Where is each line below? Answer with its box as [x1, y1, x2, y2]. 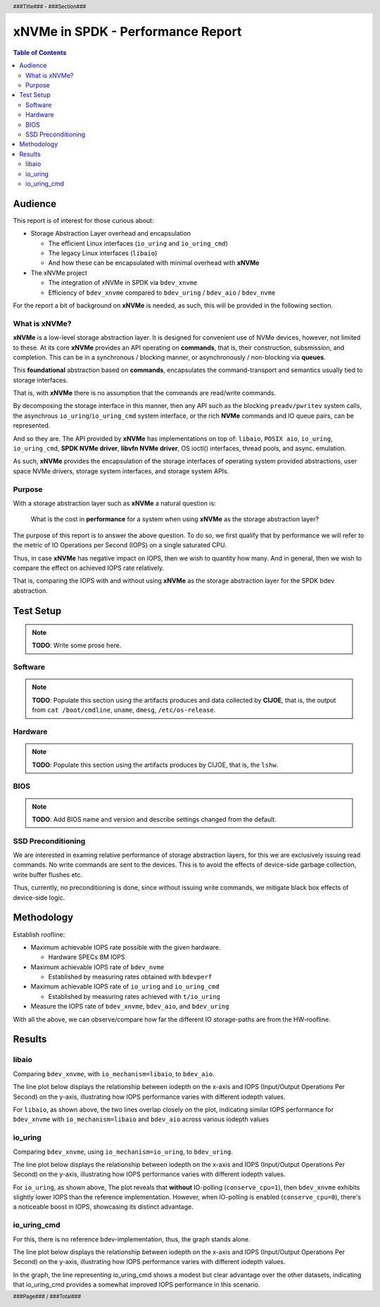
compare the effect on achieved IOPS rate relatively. [13, 563, 165, 572]
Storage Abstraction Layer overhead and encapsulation [30, 229, 191, 238]
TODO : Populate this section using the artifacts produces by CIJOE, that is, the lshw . [32, 760, 279, 769]
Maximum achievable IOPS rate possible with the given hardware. [30, 943, 221, 951]
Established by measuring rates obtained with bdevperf [48, 973, 213, 981]
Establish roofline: [13, 930, 65, 938]
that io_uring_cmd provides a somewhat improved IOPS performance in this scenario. [13, 1280, 260, 1289]
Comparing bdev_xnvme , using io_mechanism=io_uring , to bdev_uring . [13, 1147, 234, 1156]
